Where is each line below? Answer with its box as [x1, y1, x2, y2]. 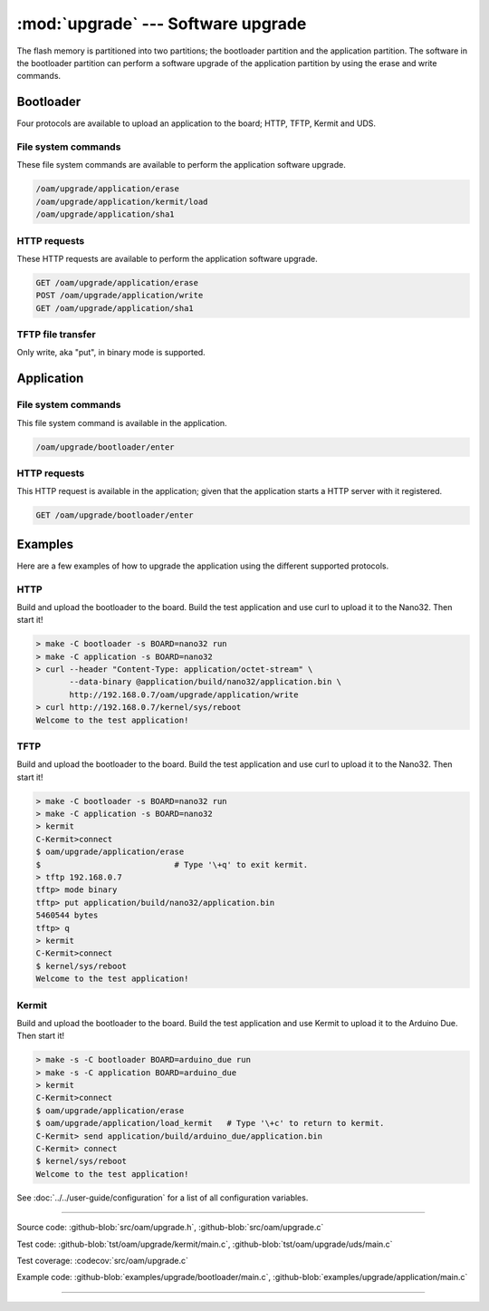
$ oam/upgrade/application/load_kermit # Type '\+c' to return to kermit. [35, 1118, 385, 1129]
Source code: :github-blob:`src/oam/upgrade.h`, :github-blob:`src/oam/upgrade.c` [16, 1222, 324, 1233]
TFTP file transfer [16, 328, 96, 340]
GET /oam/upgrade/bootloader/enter [35, 510, 194, 520]
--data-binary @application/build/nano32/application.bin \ [69, 676, 342, 687]
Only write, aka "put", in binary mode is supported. [16, 347, 206, 358]
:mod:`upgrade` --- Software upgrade [16, 14, 307, 34]
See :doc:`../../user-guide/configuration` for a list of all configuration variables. [16, 1192, 309, 1203]
